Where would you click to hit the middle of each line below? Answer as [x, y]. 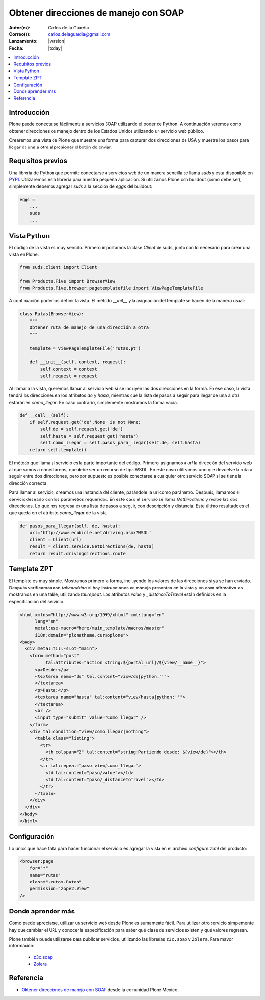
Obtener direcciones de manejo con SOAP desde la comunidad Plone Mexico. [100, 990]
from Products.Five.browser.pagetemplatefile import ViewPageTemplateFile [111, 288]
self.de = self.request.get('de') [81, 429]
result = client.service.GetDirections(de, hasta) [92, 546]
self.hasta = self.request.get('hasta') [89, 436]
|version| [57, 41]
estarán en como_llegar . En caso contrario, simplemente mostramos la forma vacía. [93, 402]
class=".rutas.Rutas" [56, 882]
